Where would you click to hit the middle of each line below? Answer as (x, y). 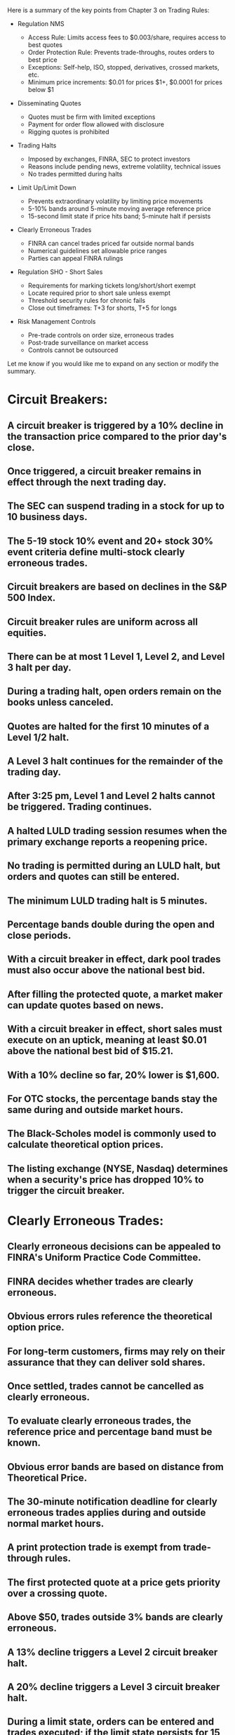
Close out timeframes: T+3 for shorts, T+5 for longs (102, 308)
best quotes (45, 45)
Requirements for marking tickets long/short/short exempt (112, 285)
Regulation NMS (41, 24)
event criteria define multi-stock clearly (96, 552)
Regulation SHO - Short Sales (60, 272)
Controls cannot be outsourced (73, 350)
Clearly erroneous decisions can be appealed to (114, 1247)
